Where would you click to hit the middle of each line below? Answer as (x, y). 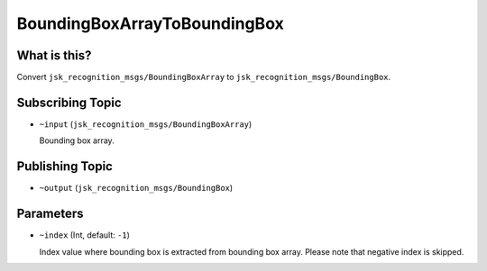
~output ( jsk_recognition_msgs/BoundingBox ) (136, 188)
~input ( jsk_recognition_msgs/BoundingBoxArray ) (146, 124)
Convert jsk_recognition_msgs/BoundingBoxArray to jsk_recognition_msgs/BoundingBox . (204, 77)
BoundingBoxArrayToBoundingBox (150, 23)
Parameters (50, 214)
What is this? (54, 55)
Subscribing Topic (69, 102)
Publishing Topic (64, 167)
